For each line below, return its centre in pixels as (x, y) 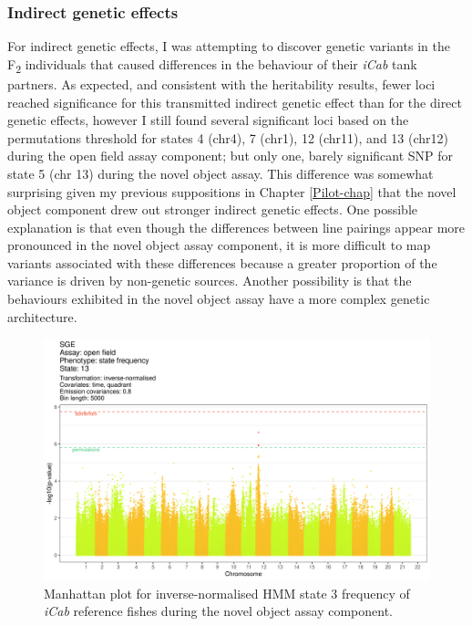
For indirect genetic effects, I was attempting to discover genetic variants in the (229, 46)
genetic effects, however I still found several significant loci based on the (208, 120)
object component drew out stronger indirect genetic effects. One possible (212, 209)
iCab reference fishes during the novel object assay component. (218, 611)
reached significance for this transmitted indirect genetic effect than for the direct (235, 102)
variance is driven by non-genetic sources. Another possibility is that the (210, 281)
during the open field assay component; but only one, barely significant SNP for (231, 156)
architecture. (42, 316)
